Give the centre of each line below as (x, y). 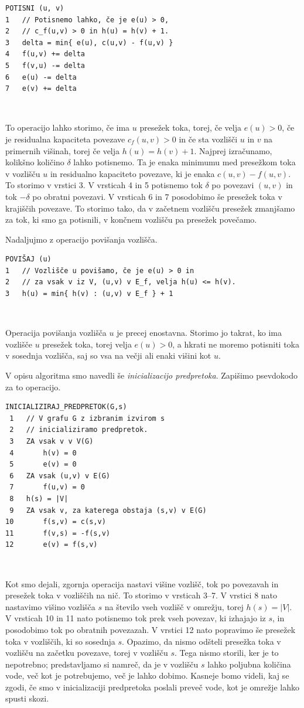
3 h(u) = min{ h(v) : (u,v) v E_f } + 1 (89, 294)
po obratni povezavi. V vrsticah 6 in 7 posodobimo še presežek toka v (157, 196)
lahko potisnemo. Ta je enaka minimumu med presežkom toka (185, 162)
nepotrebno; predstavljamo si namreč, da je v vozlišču (102, 664)
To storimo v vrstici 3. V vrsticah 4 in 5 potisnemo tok (104, 185)
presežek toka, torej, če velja (190, 127)
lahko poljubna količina (249, 664)
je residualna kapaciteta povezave (65, 139)
